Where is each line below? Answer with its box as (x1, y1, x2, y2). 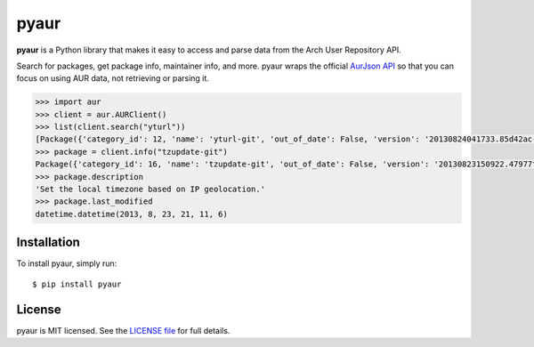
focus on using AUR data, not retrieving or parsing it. (16, 73, 209, 84)
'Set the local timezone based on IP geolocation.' (35, 184, 266, 195)
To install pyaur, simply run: (16, 258, 117, 269)
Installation (16, 235, 80, 250)
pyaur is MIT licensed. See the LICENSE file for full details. (16, 325, 231, 335)
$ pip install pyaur (32, 278, 122, 289)
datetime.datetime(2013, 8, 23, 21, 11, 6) (35, 209, 229, 219)
